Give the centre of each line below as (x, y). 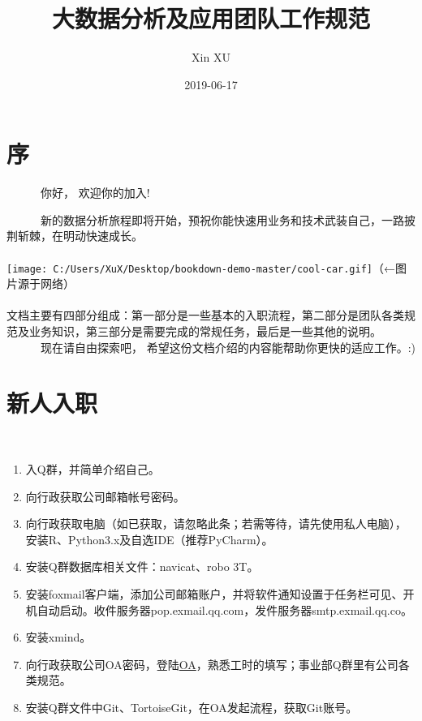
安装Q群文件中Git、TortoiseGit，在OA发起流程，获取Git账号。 (192, 707)
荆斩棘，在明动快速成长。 (75, 236)
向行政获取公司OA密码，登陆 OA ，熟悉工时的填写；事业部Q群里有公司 (212, 664)
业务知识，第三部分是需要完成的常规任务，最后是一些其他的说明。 (205, 331)
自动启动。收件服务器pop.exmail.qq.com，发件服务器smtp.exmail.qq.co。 (224, 609)
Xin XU (211, 57)
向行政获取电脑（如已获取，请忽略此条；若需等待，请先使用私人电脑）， (216, 524)
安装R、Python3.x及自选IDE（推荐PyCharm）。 (149, 539)
